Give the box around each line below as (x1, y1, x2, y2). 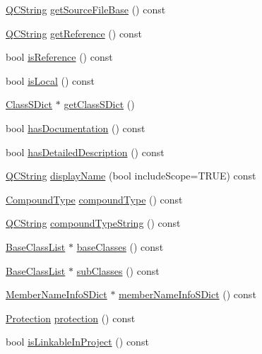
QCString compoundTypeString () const (6, 216, 181, 230)
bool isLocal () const (6, 73, 95, 88)
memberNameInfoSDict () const (119, 287, 256, 302)
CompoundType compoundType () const (6, 191, 183, 206)
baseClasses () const (76, 239, 164, 254)
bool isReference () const (6, 49, 113, 64)
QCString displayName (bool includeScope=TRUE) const (6, 168, 256, 183)
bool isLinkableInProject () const (6, 334, 149, 349)
